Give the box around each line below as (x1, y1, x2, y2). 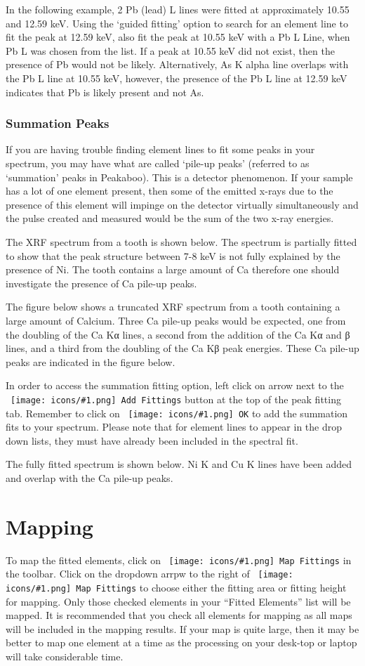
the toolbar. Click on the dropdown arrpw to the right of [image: (6, 566, 293, 581)
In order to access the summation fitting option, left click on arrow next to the (6, 378, 344, 393)
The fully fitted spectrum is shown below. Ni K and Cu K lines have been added (6, 457, 352, 471)
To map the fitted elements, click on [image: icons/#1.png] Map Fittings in (6, 552, 352, 567)
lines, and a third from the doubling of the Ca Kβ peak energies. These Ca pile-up (6, 341, 359, 355)
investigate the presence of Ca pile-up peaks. (6, 275, 197, 290)
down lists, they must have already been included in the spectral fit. (6, 433, 298, 448)
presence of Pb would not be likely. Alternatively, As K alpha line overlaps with (6, 57, 349, 72)
